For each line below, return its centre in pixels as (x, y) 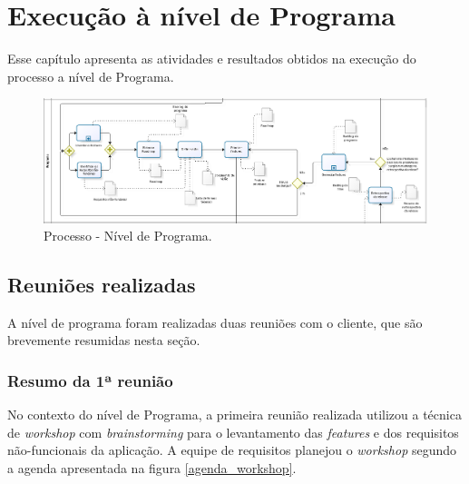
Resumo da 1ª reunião (90, 380)
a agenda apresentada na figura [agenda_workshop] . (152, 468)
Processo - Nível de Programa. (128, 236)
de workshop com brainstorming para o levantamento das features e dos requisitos (233, 432)
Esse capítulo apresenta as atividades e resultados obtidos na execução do (212, 59)
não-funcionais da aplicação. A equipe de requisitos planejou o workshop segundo (232, 450)
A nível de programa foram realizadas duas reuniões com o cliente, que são (215, 322)
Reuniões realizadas (102, 285)
